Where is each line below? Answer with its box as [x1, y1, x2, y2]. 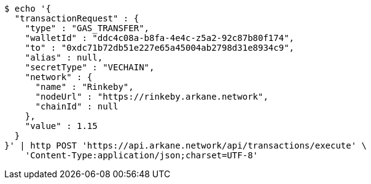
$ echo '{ [4, 4, 51, 13]
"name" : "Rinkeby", [35, 82, 134, 92]
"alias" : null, [25, 53, 103, 62]
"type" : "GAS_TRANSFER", [25, 23, 150, 33]
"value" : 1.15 [25, 121, 98, 131]
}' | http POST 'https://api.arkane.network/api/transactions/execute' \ [4, 141, 367, 150]
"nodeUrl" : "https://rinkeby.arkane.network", [35, 92, 268, 101]
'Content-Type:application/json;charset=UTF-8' [25, 150, 259, 160]
